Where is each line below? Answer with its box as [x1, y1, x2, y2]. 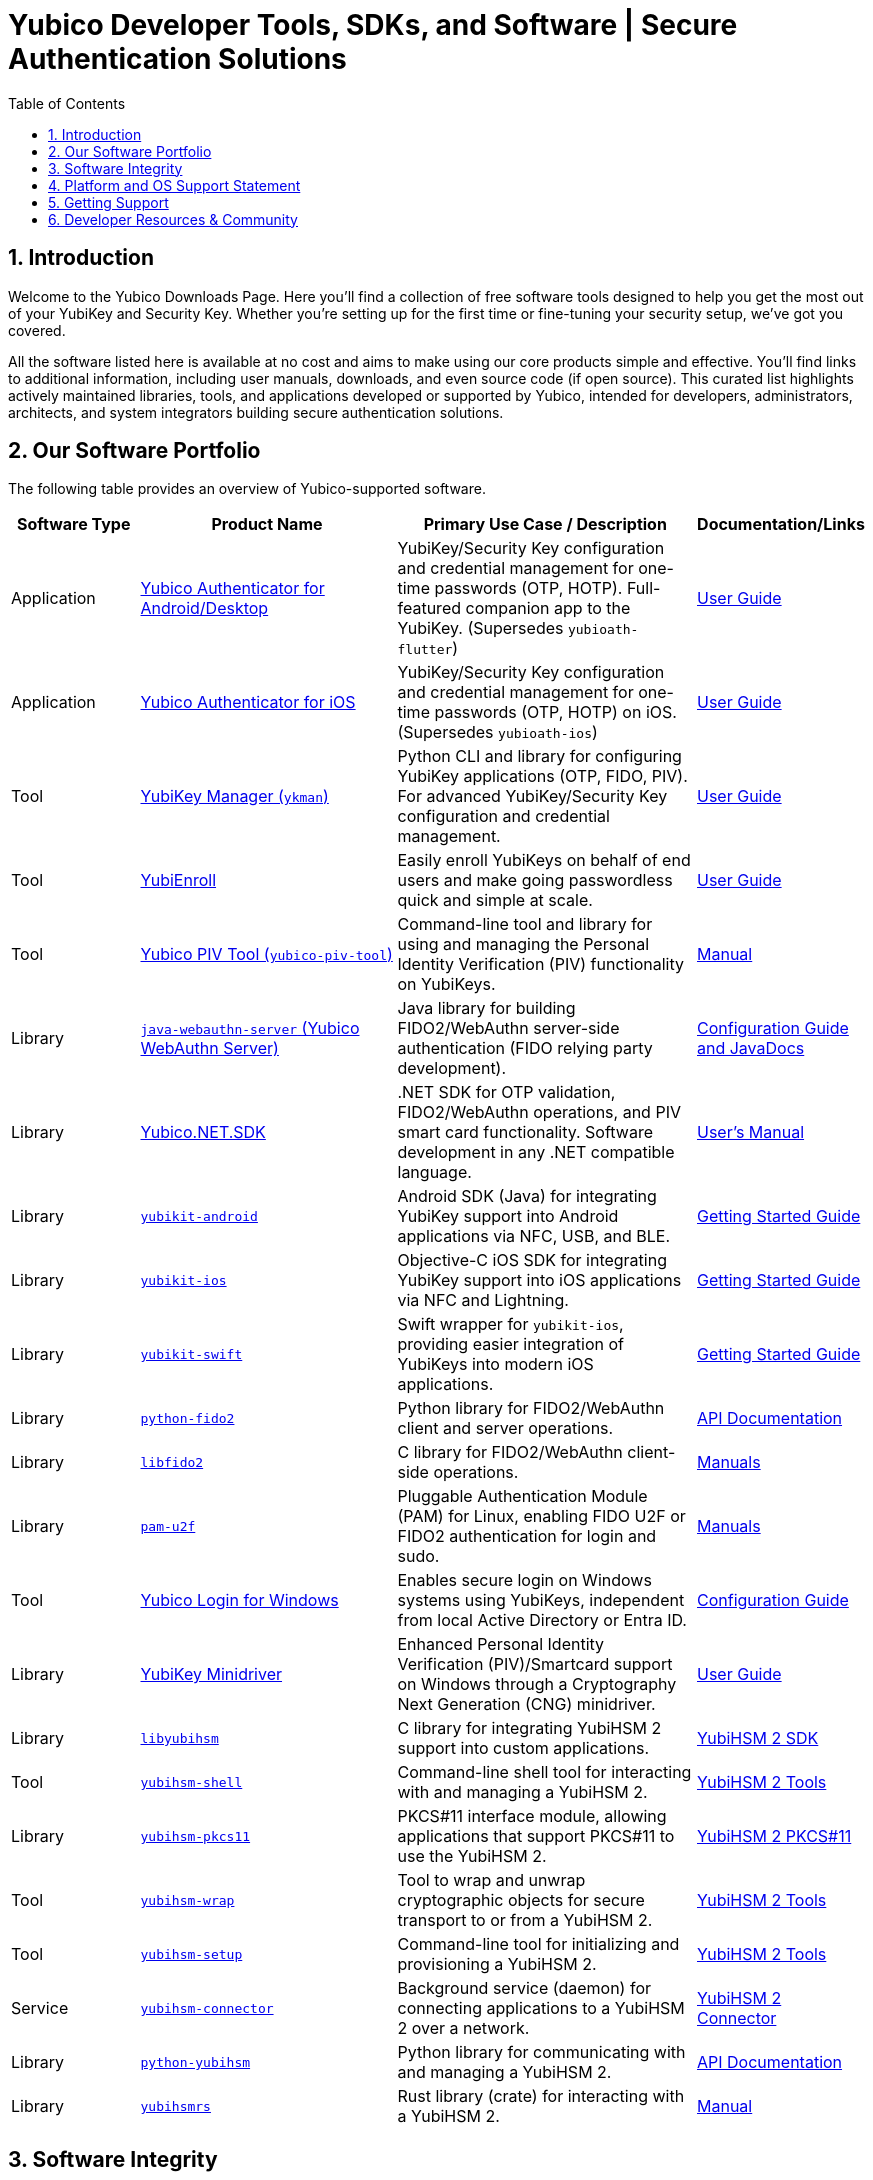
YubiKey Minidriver [140, 1664, 283, 1685]
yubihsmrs [140, 2098, 211, 2114]
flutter [397, 642, 453, 658]
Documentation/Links [697, 514, 865, 535]
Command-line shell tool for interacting [397, 1762, 692, 1783]
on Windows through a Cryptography [397, 1674, 677, 1695]
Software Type [17, 514, 131, 535]
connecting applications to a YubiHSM [397, 1998, 685, 2019]
